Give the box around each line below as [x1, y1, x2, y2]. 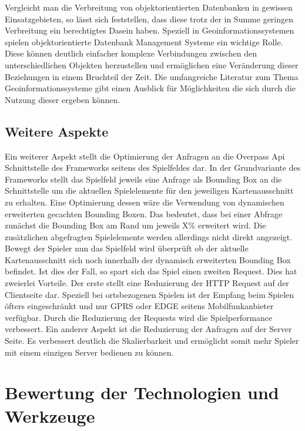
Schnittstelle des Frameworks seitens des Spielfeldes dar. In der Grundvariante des [5, 161, 301, 174]
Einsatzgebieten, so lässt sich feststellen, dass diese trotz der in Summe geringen [5, 12, 294, 25]
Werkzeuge [5, 403, 95, 427]
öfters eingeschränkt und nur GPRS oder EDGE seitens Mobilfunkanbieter [5, 300, 274, 312]
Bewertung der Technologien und [5, 380, 279, 405]
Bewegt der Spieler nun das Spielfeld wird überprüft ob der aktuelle [5, 242, 249, 254]
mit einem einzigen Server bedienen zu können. [5, 346, 174, 358]
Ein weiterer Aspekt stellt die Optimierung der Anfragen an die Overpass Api [5, 150, 285, 162]
